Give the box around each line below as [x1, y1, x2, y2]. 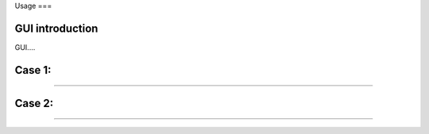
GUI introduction [14, 21, 99, 35]
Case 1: [14, 63, 52, 77]
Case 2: [14, 96, 54, 110]
